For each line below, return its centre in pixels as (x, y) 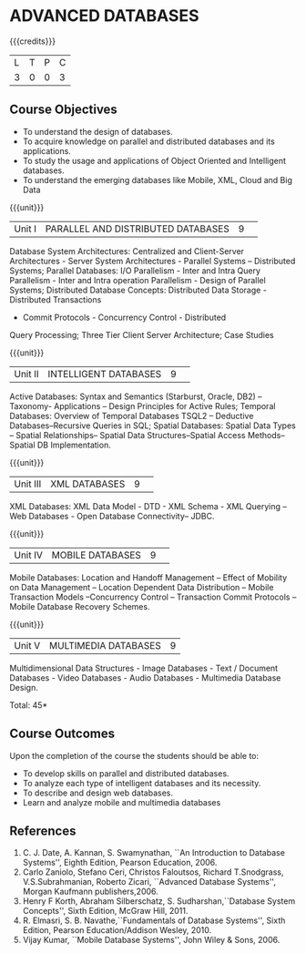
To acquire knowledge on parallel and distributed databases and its (148, 141)
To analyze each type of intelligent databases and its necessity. (142, 783)
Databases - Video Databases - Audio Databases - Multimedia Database (145, 677)
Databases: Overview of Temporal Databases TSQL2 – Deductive (132, 415)
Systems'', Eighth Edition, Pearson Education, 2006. (120, 863)
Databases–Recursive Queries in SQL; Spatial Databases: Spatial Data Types (153, 426)
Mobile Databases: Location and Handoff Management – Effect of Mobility (148, 577)
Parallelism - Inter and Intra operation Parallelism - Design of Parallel (138, 280)
